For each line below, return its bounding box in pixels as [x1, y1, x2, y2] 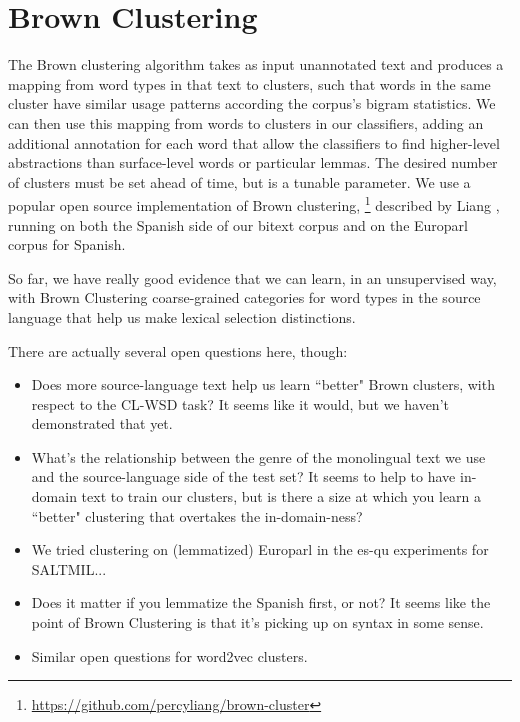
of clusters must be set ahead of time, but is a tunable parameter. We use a [8, 171, 471, 192]
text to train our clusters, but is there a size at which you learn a [81, 486, 482, 507]
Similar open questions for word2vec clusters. [31, 645, 308, 666]
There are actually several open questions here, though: [8, 340, 348, 361]
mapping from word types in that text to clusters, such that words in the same [8, 73, 491, 94]
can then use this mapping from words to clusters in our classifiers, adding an [8, 112, 484, 133]
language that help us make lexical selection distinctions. [8, 306, 356, 327]
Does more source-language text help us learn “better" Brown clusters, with [31, 374, 495, 395]
